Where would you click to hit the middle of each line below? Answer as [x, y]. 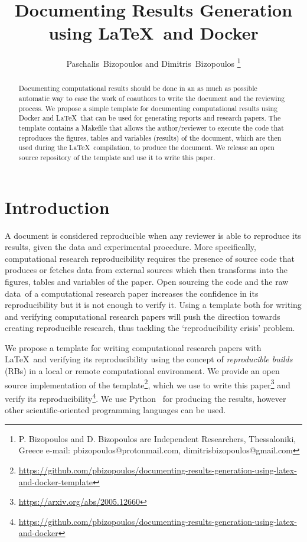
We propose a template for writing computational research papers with [133, 347]
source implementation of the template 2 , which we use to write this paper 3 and [148, 384]
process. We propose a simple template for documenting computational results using [148, 108]
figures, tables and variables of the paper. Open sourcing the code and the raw [147, 281]
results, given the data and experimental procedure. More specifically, [130, 247]
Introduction [57, 207]
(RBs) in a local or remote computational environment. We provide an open [142, 371]
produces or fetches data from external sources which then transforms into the [146, 270]
